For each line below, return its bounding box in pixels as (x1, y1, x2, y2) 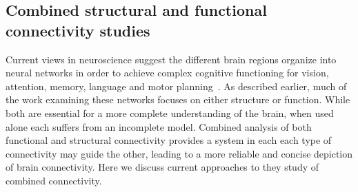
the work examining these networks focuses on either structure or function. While (6, 92, 350, 107)
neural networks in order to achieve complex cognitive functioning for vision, (6, 65, 329, 80)
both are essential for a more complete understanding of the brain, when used (6, 105, 334, 120)
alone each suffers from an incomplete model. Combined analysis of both (6, 119, 312, 134)
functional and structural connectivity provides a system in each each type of (6, 133, 332, 147)
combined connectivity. (6, 173, 102, 187)
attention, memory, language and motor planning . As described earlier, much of (6, 78, 347, 93)
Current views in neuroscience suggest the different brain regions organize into (6, 52, 337, 66)
